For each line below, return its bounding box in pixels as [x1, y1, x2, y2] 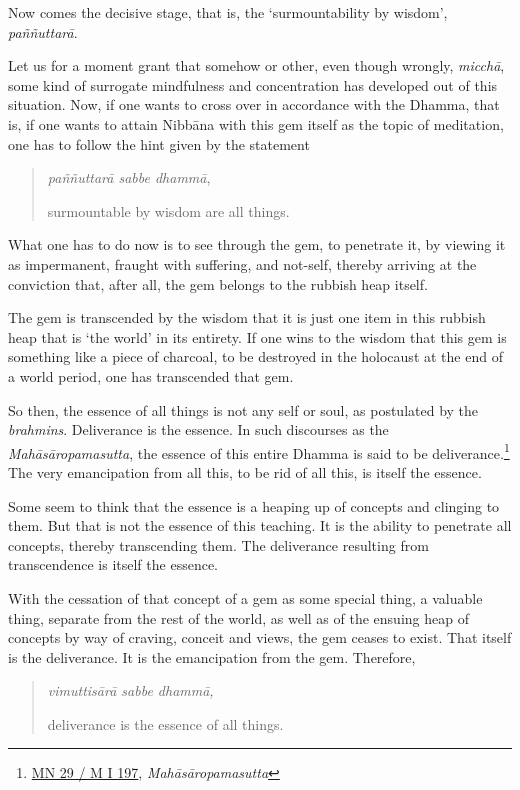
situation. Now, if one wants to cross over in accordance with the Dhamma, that [8, 94, 500, 115]
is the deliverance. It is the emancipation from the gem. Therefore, [8, 646, 416, 667]
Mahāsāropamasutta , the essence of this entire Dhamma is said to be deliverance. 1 [8, 439, 510, 463]
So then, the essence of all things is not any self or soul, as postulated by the [8, 399, 479, 420]
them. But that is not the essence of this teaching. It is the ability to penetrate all [8, 515, 512, 536]
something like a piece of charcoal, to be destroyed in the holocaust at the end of [8, 346, 503, 367]
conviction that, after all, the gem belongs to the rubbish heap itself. [8, 273, 428, 294]
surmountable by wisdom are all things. [47, 200, 290, 221]
